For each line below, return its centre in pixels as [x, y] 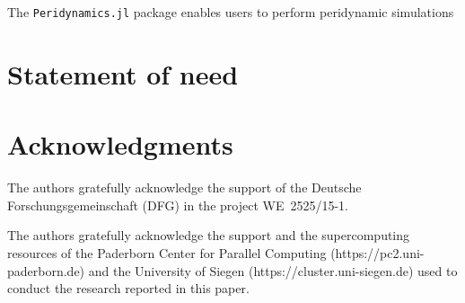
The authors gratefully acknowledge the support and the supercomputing [209, 235]
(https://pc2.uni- [377, 252]
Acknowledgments [120, 144]
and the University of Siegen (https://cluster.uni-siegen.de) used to [273, 270]
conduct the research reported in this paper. [128, 288]
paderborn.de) [46, 270]
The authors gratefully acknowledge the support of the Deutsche [184, 187]
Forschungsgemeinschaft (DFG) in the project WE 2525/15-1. [178, 205]
